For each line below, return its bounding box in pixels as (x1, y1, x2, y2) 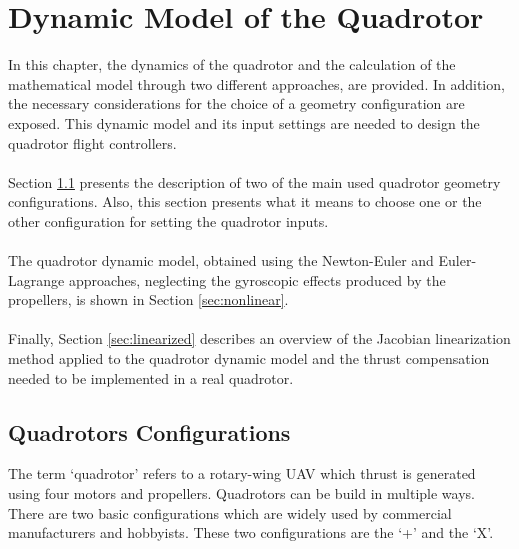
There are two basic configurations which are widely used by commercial (8, 502, 452, 523)
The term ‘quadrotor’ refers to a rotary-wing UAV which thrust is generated (8, 463, 476, 484)
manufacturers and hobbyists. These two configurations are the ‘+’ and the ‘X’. (8, 522, 494, 543)
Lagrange (8, 269, 65, 290)
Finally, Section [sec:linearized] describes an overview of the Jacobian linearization (8, 328, 511, 349)
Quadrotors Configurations (8, 416, 291, 447)
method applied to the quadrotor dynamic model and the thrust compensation (8, 348, 490, 369)
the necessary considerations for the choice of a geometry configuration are (8, 93, 465, 114)
